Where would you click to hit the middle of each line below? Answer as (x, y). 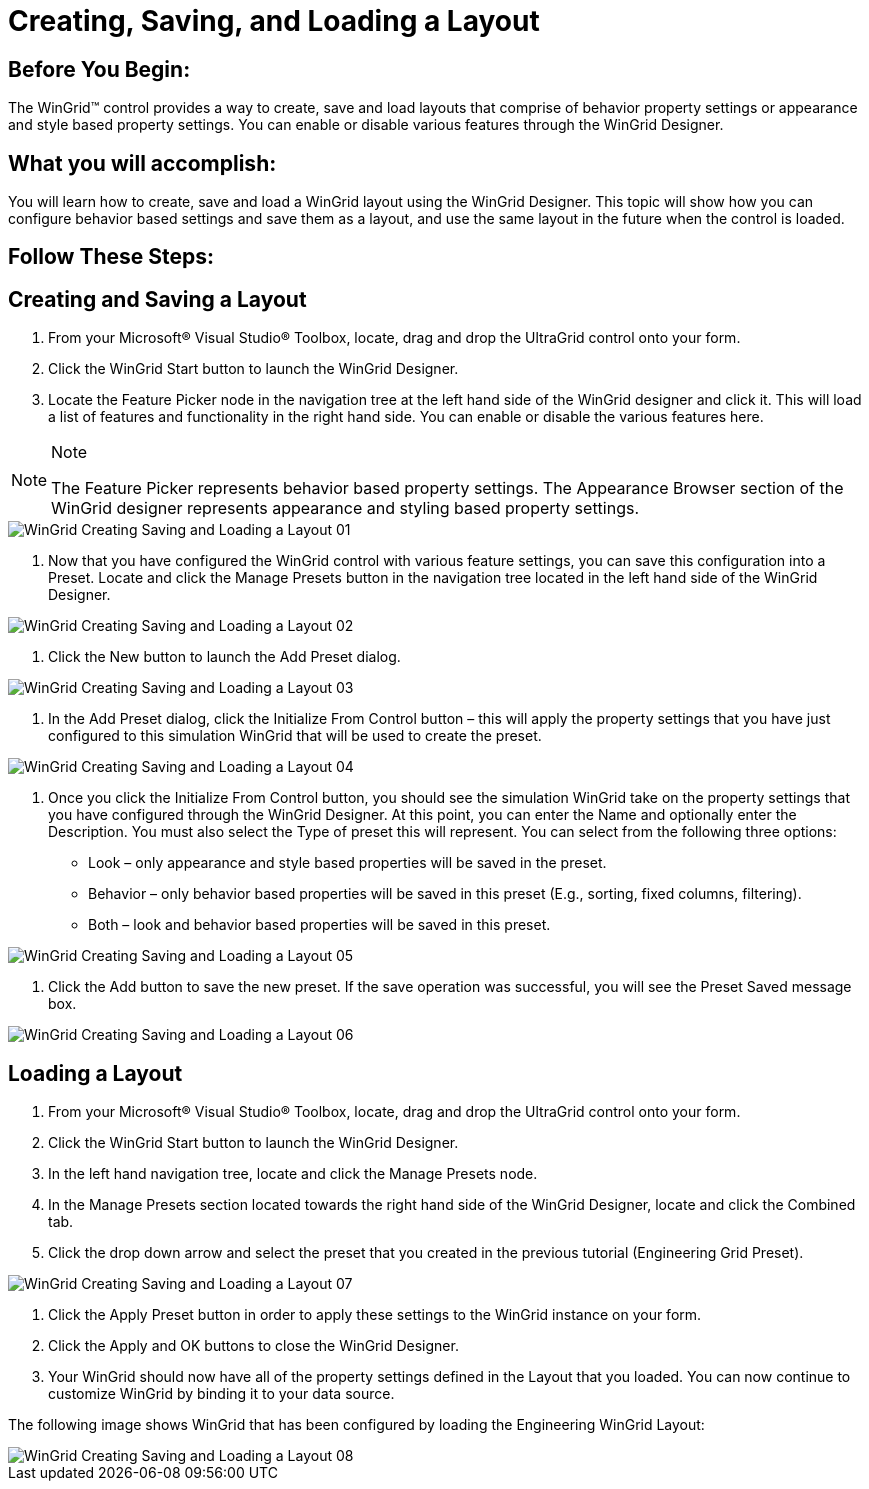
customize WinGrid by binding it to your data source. (221, 1394)
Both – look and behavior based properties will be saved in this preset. (319, 925)
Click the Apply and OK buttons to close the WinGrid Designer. (253, 1346)
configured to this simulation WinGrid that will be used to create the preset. (295, 736)
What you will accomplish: (142, 163)
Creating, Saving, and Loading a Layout (274, 21)
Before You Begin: (99, 69)
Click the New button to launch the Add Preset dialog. (224, 657)
